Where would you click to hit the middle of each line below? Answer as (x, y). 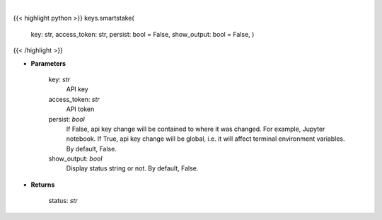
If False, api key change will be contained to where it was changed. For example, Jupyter (196, 129)
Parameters (48, 63)
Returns (43, 185)
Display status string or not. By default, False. (132, 168)
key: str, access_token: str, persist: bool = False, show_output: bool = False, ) (143, 34)
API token (80, 109)
